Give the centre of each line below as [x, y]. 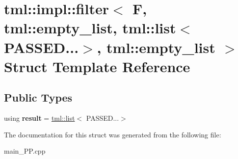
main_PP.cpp [25, 151]
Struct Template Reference [97, 66]
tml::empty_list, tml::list [90, 28]
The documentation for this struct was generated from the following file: [113, 134]
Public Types [38, 97]
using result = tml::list [40, 118]
